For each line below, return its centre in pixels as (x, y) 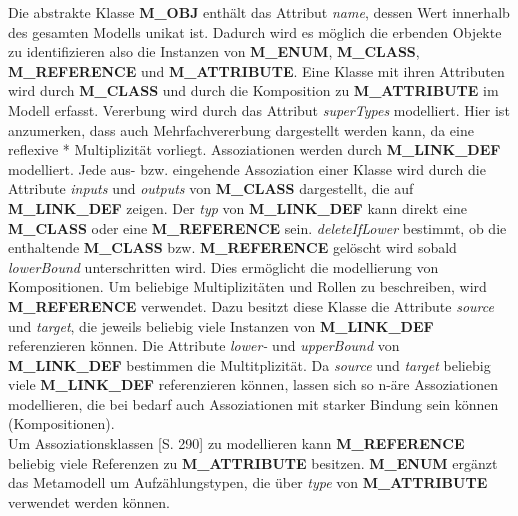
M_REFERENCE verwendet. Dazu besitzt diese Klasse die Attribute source (251, 305)
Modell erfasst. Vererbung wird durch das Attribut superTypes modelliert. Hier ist (259, 109)
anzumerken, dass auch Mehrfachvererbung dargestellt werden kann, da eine (241, 129)
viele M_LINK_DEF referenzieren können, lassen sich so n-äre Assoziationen (253, 384)
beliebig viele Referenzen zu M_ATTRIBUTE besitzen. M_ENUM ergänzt (253, 462)
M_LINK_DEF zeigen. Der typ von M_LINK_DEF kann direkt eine (238, 207)
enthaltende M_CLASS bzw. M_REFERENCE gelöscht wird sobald (232, 247)
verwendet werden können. (89, 501)
